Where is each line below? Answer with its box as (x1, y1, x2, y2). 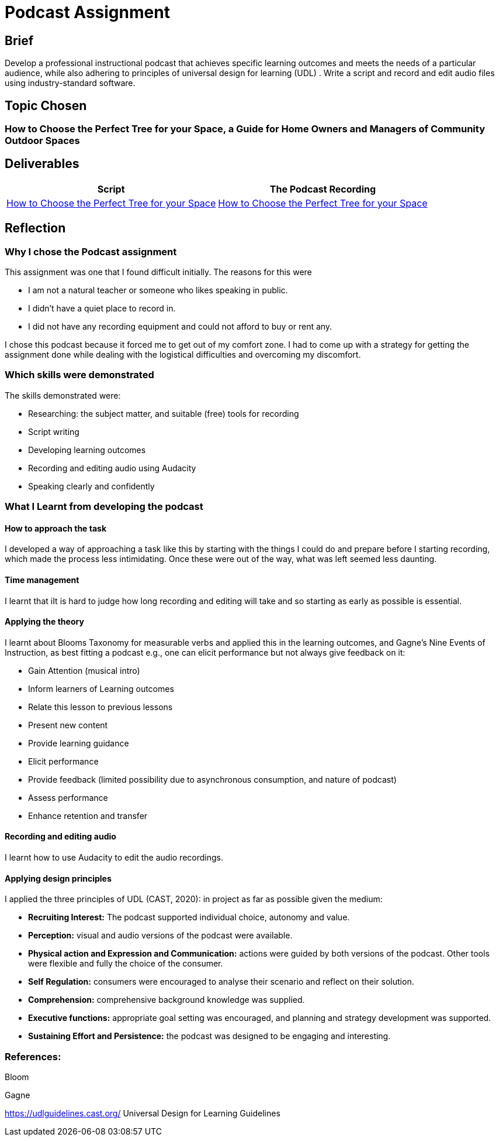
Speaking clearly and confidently (28, 481, 155, 491)
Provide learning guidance (28, 738, 129, 748)
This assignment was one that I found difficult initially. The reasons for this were (5, 267, 312, 277)
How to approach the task (5, 523, 107, 533)
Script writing (28, 426, 79, 437)
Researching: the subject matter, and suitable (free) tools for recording (28, 408, 299, 419)
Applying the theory (5, 616, 84, 627)
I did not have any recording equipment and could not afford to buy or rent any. (28, 321, 332, 332)
